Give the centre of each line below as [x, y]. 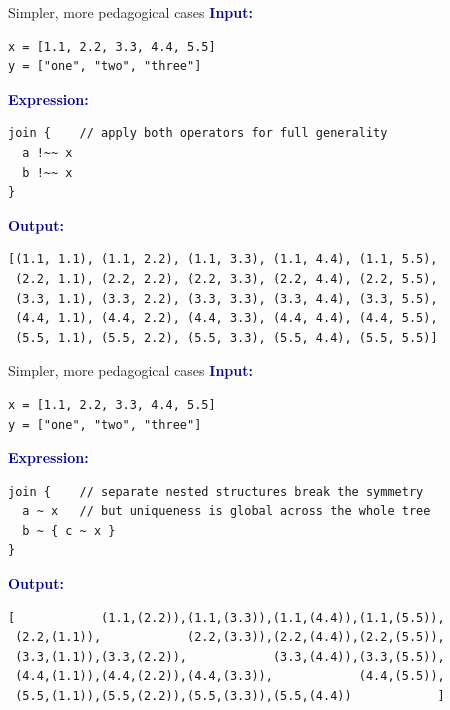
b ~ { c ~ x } [69, 530]
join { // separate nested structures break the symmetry [216, 491]
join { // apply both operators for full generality [198, 133]
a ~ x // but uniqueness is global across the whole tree [226, 511]
